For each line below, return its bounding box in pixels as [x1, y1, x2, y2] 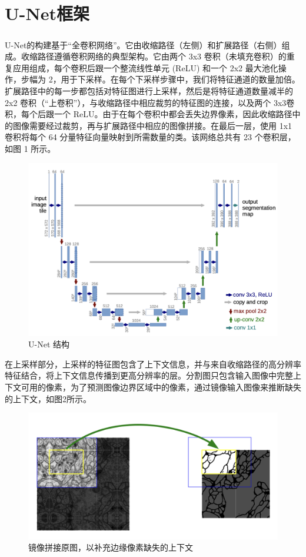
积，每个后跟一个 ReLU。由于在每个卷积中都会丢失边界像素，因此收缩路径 [5, 108, 292, 120]
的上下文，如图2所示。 [5, 392, 91, 405]
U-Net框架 [5, 1, 89, 25]
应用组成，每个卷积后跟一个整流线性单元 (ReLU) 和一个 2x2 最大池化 [12, 61, 278, 74]
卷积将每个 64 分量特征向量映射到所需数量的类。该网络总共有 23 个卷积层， [5, 131, 296, 143]
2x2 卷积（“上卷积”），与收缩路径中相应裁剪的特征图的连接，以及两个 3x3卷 [5, 96, 295, 108]
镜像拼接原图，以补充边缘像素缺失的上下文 [28, 541, 193, 553]
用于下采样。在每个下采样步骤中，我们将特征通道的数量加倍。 [61, 73, 300, 85]
